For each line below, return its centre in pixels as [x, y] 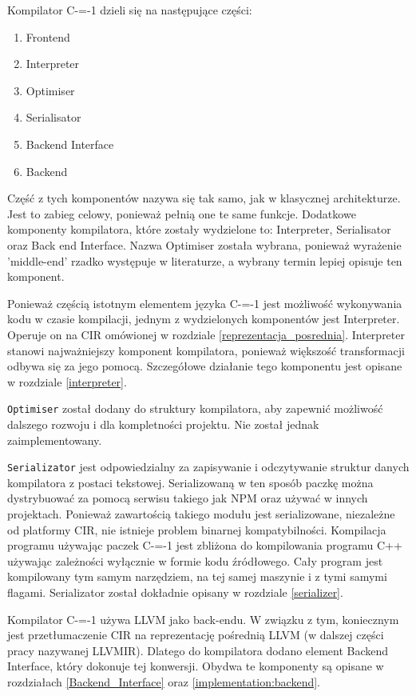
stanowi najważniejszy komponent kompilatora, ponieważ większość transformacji [206, 350]
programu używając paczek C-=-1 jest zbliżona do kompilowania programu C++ [205, 545]
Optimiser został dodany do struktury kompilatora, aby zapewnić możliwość [195, 408]
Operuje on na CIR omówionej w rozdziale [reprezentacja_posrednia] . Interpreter [206, 334]
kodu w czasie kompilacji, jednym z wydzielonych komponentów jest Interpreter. [204, 319]
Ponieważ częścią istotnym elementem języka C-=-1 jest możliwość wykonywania [205, 303]
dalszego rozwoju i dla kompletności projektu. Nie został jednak [163, 424]
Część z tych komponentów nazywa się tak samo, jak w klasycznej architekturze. [204, 198]
